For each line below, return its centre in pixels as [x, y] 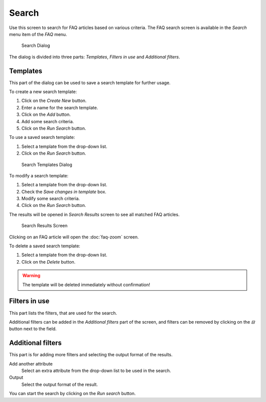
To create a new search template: [43, 92]
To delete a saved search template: [45, 246]
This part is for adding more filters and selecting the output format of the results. [91, 355]
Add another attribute [31, 364]
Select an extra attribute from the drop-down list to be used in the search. [96, 370]
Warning [31, 275]
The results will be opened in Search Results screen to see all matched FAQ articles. [94, 214]
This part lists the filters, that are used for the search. [63, 313]
